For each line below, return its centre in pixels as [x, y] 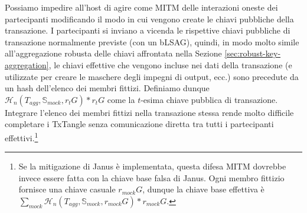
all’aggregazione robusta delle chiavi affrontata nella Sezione [113, 53]
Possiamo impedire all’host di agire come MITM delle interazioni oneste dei [141, 7]
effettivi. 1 [22, 137]
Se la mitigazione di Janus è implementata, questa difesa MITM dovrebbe [152, 166]
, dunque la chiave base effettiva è [203, 189]
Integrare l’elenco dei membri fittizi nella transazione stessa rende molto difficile [149, 112]
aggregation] [27, 64]
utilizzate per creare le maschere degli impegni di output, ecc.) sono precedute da [152, 76]
